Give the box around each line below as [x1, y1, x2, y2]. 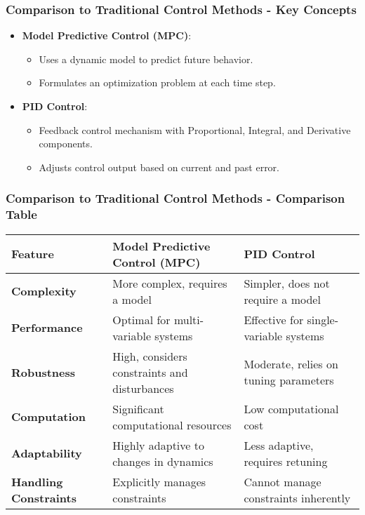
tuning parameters [244, 372, 334, 389]
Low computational [244, 400, 339, 417]
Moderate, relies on [244, 356, 338, 373]
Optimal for [112, 311, 171, 328]
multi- [173, 311, 204, 328]
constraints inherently [244, 489, 351, 506]
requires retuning [244, 453, 328, 469]
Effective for [244, 311, 304, 328]
